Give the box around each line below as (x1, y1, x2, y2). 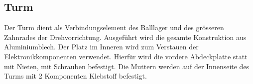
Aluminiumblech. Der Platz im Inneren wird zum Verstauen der (4, 42, 199, 52)
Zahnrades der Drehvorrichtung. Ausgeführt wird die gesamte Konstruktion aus (4, 32, 247, 42)
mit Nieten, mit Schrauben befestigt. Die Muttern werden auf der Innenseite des (4, 61, 250, 71)
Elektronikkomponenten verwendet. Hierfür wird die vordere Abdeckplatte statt (4, 51, 248, 61)
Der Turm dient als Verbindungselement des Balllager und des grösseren (4, 22, 224, 33)
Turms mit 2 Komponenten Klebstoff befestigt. (4, 71, 147, 81)
